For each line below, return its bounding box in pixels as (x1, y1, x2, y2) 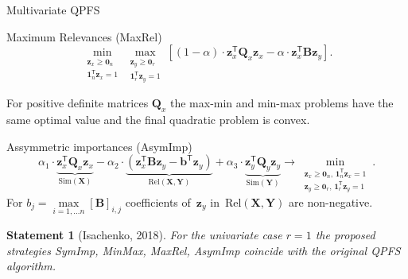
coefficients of (125, 193, 191, 210)
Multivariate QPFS (6, 2, 100, 17)
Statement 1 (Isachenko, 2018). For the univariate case (6, 227, 282, 243)
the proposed (315, 227, 375, 243)
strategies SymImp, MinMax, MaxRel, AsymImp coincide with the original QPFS (6, 242, 401, 258)
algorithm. (6, 258, 56, 274)
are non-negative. (289, 193, 373, 210)
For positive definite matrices (6, 95, 149, 111)
